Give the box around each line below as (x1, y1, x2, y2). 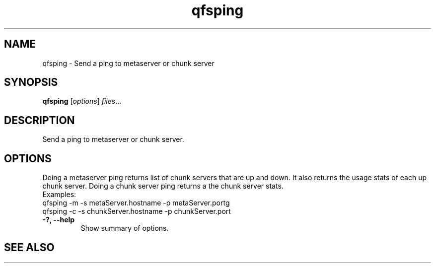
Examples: (42, 190, 76, 199)
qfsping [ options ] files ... (42, 97, 122, 106)
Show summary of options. (80, 224, 169, 233)
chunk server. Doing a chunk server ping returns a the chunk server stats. (42, 182, 284, 191)
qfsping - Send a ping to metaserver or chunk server (42, 59, 215, 67)
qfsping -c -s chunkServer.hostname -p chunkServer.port (42, 207, 231, 216)
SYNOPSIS (4, 76, 58, 89)
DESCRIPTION (4, 114, 75, 127)
